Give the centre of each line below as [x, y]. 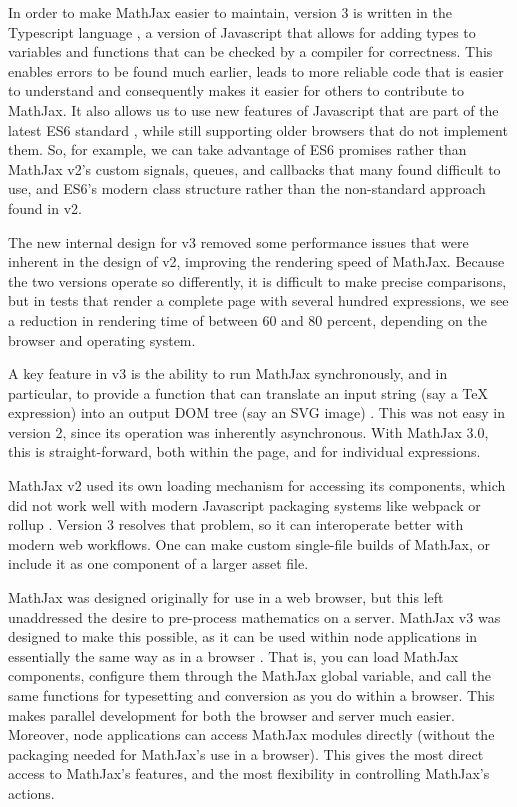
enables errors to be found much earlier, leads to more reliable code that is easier [256, 70]
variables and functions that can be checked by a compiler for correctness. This [250, 51]
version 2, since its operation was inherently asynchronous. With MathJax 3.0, [248, 431]
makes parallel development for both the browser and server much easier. [231, 714]
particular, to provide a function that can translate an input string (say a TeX [248, 392]
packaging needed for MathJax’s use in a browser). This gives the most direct [246, 753]
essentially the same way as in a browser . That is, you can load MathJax [233, 655]
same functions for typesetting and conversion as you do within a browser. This [251, 695]
